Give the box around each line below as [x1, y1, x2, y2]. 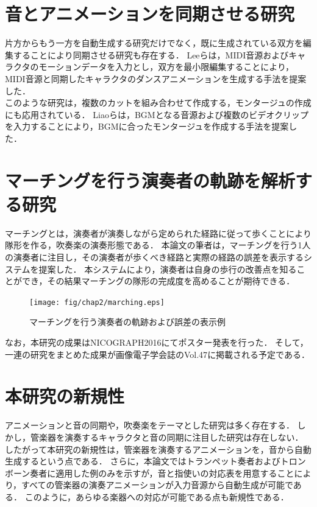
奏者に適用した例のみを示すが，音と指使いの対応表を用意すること [30, 466, 294, 479]
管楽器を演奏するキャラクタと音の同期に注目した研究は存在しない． [30, 430, 304, 443]
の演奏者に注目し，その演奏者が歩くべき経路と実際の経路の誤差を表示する [5, 250, 304, 263]
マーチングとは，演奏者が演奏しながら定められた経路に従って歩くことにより [5, 226, 312, 239]
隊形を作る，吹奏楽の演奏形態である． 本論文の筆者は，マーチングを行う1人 [5, 239, 311, 251]
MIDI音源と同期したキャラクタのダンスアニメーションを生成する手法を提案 [5, 72, 307, 85]
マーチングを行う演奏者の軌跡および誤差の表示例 [29, 315, 226, 328]
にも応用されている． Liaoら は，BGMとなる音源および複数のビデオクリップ [5, 108, 308, 121]
